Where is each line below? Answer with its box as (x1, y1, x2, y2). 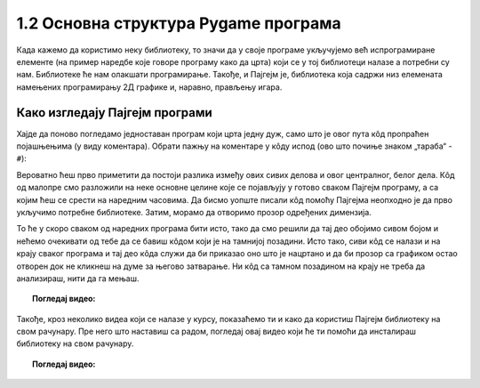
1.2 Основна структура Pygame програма (16, 13, 341, 33)
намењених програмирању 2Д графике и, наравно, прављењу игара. (16, 81, 283, 93)
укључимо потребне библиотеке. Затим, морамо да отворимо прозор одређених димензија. (16, 206, 372, 217)
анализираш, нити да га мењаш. (16, 272, 140, 284)
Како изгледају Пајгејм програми (16, 105, 212, 120)
